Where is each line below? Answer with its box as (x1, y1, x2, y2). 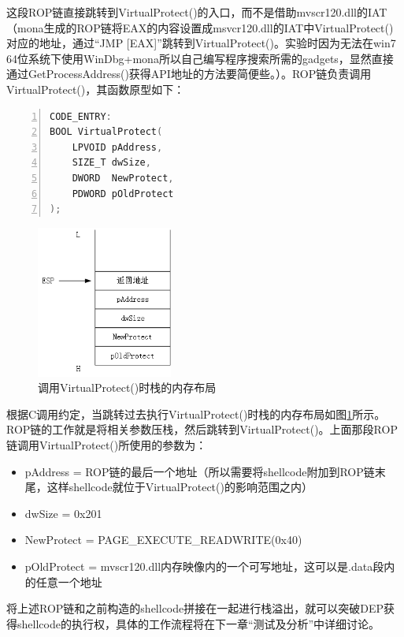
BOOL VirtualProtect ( (50, 126, 163, 138)
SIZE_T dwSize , (72, 157, 151, 169)
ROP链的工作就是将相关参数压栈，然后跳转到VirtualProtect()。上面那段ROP (6, 421, 398, 438)
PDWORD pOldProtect (72, 188, 174, 199)
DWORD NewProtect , (72, 172, 174, 184)
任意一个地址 (35, 573, 102, 590)
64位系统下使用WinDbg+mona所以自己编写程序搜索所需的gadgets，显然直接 (6, 50, 394, 66)
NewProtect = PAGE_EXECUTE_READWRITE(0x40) (24, 531, 302, 548)
